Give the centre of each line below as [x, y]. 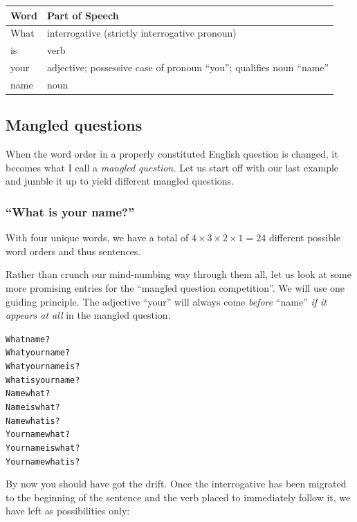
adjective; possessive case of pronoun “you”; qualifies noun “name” [188, 67]
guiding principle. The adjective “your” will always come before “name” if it [166, 301]
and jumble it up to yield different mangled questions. [120, 181]
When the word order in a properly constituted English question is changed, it [172, 154]
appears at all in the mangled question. [88, 315]
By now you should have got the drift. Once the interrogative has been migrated [176, 484]
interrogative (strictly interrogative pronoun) [141, 33]
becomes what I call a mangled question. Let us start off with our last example [172, 167]
